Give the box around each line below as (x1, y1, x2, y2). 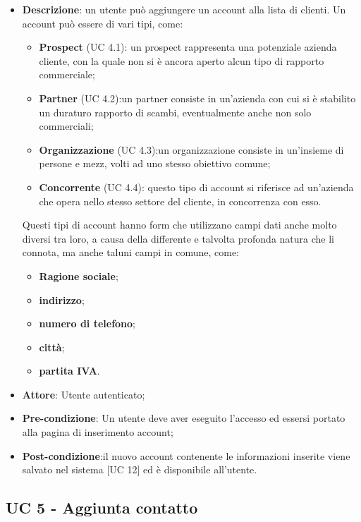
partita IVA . (39, 363, 100, 378)
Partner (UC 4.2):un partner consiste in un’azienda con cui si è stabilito (39, 90, 356, 105)
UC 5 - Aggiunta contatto (6, 497, 198, 518)
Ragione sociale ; (39, 268, 118, 283)
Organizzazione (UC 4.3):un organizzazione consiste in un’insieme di (39, 142, 344, 157)
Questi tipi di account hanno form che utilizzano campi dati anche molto (22, 217, 337, 232)
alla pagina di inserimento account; (22, 425, 173, 439)
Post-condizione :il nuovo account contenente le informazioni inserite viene (22, 448, 350, 463)
